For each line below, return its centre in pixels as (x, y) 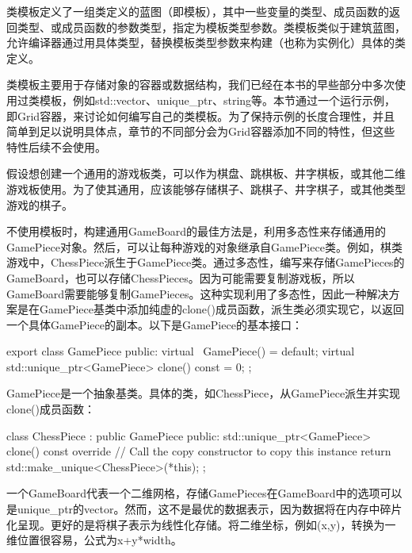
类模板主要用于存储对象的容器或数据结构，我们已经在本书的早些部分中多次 (200, 84)
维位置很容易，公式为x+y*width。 (94, 540)
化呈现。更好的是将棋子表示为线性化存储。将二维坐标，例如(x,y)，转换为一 (201, 524)
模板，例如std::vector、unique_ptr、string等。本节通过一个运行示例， (217, 100)
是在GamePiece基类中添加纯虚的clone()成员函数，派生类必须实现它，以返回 (210, 309)
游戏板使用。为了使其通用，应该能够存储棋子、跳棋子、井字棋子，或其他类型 (206, 188)
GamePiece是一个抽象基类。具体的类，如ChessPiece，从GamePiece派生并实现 (204, 393)
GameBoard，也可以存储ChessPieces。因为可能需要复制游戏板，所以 (181, 277)
